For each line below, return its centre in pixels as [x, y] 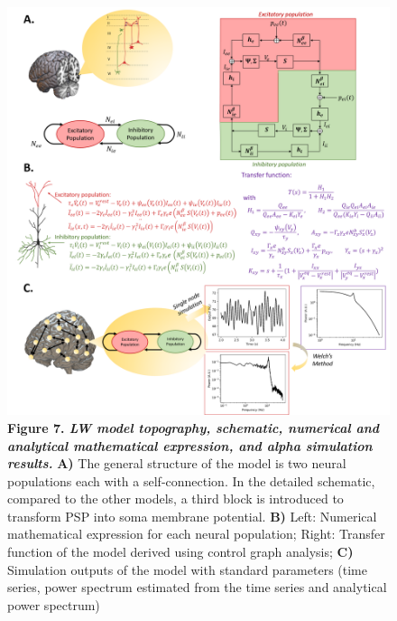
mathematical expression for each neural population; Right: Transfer [196, 534]
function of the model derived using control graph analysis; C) [180, 552]
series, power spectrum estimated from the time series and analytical [197, 587]
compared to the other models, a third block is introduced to [175, 499]
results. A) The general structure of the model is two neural [177, 463]
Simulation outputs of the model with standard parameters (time [187, 569]
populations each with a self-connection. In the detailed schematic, [191, 480]
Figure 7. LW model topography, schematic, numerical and [194, 427]
